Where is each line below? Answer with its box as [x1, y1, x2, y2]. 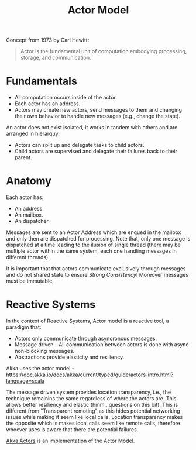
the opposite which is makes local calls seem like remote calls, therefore [6, 420, 180, 427]
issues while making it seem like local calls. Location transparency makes [6, 414, 183, 420]
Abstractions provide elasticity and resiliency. [14, 353, 125, 360]
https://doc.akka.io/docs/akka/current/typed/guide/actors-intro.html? [6, 371, 174, 378]
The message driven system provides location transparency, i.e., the [6, 389, 171, 396]
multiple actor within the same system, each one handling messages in [6, 248, 177, 255]
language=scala [6, 377, 45, 384]
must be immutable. [6, 277, 54, 284]
